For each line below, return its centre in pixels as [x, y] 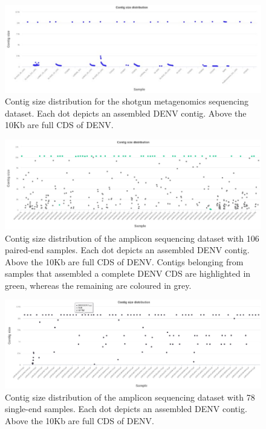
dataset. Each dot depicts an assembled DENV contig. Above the [126, 113]
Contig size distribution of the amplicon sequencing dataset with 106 [132, 238]
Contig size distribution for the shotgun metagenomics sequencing [127, 101]
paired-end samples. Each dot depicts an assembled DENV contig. [127, 250]
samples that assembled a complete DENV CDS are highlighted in [128, 273]
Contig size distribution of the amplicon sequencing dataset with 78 [130, 397]
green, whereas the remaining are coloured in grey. [98, 285]
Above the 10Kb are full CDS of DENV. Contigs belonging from [124, 261]
